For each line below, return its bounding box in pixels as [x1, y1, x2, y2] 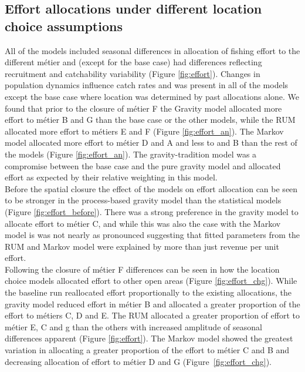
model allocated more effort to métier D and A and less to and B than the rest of [5, 136, 297, 149]
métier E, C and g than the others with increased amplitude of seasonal [5, 320, 262, 333]
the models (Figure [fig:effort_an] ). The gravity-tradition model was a [5, 148, 257, 160]
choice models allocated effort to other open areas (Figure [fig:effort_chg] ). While [5, 274, 297, 287]
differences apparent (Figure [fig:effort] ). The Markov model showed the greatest [5, 332, 293, 344]
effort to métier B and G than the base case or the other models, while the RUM [5, 113, 296, 126]
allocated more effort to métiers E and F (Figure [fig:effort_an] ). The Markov [5, 125, 284, 137]
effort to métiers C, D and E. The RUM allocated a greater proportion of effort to [5, 309, 300, 321]
